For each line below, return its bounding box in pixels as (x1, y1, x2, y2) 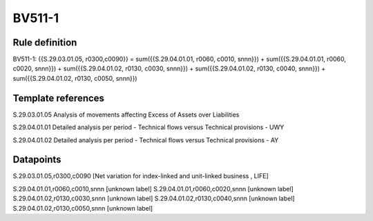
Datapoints (12, 154, 61, 166)
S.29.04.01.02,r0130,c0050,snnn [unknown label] (12, 204, 153, 212)
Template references (12, 92, 105, 104)
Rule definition (12, 37, 77, 48)
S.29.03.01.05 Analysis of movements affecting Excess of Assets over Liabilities (12, 110, 240, 119)
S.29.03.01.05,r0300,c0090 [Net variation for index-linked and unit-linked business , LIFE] (12, 172, 269, 180)
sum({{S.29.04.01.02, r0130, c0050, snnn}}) (12, 74, 137, 82)
